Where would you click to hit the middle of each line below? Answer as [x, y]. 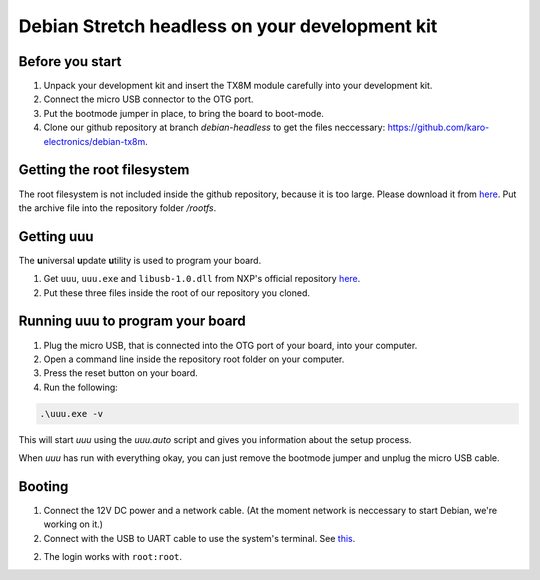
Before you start [70, 61]
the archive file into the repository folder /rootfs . [117, 207]
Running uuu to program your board [132, 321]
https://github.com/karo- [438, 127]
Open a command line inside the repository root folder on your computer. [194, 359]
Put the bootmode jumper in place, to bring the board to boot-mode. [184, 113]
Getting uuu [56, 236]
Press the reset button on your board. [121, 373]
